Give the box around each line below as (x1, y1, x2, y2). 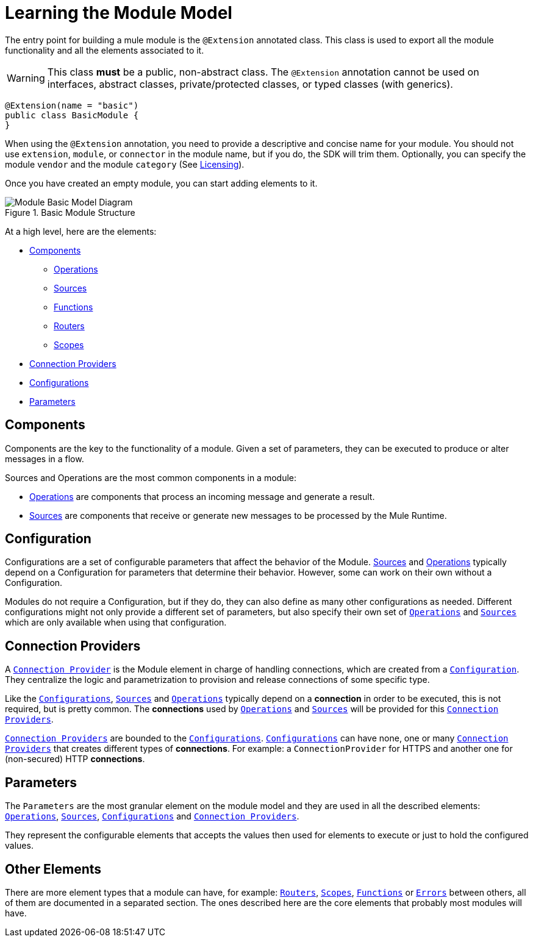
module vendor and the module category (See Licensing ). (5, 159, 245, 169)
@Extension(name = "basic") (5, 100, 139, 110)
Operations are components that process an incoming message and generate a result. (29, 491, 375, 502)
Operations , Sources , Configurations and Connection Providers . (5, 811, 299, 822)
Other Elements (5, 861, 102, 877)
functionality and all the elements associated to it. (5, 45, 204, 55)
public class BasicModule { (5, 110, 139, 120)
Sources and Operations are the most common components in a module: (5, 472, 296, 483)
